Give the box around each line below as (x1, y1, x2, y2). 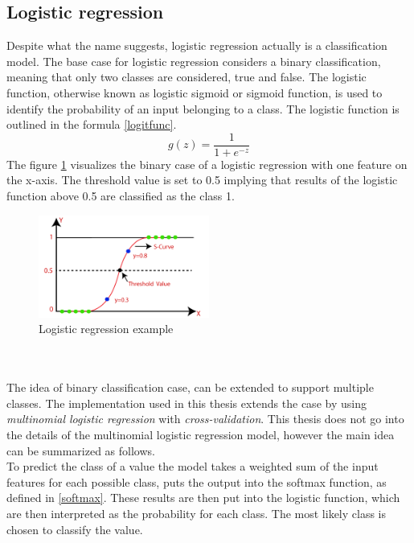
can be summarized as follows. (6, 442, 155, 459)
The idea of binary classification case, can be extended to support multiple (6, 379, 374, 396)
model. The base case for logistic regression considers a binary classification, (6, 52, 381, 69)
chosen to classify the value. (6, 520, 143, 537)
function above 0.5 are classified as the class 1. (6, 187, 235, 204)
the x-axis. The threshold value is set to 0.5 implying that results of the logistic (6, 171, 398, 188)
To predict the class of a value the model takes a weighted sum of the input (6, 458, 379, 475)
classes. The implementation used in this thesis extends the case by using (6, 394, 367, 411)
